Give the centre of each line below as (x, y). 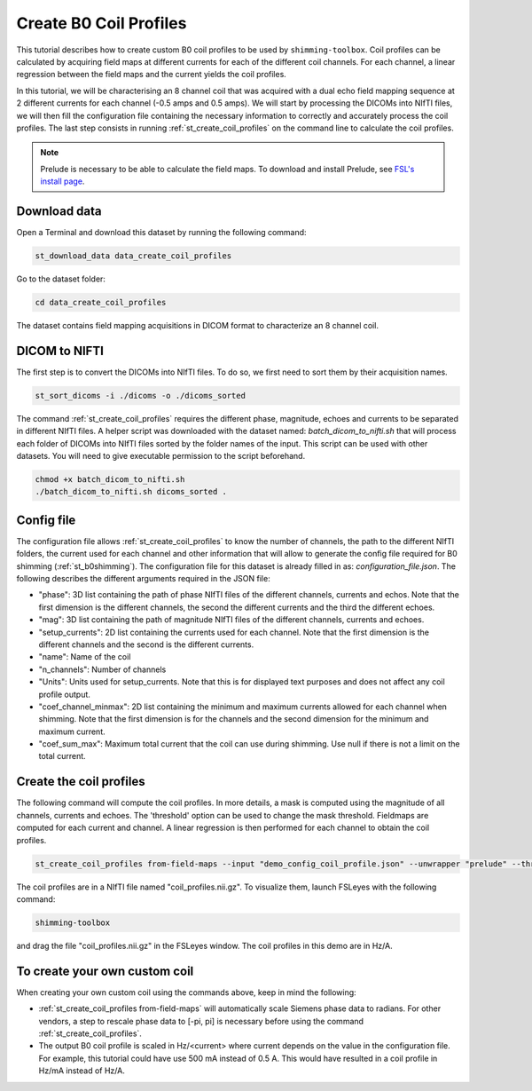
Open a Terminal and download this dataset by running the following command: (161, 232)
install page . (63, 181)
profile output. (64, 694)
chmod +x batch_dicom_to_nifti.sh (110, 479)
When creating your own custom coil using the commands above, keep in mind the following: (186, 992)
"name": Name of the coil (85, 657)
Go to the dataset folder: (61, 279)
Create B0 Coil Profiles (102, 23)
